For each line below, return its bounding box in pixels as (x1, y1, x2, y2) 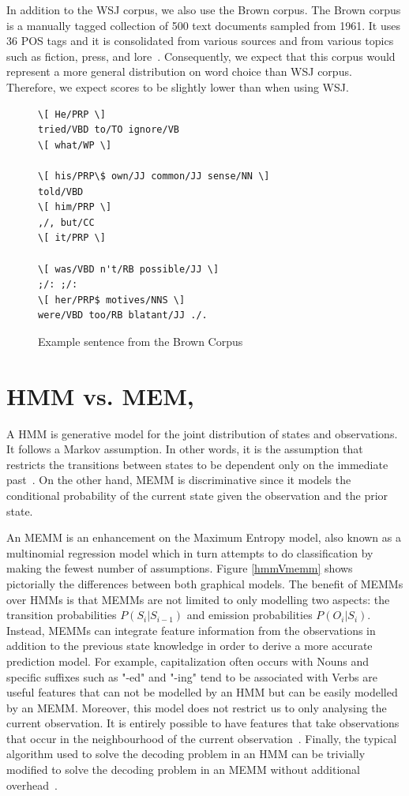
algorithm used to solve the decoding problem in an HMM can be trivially (6, 745, 366, 762)
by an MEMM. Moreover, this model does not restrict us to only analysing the (6, 699, 387, 715)
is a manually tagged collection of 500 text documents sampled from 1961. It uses (6, 17, 400, 33)
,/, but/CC (38, 216, 95, 228)
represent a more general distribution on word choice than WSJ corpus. (6, 63, 352, 80)
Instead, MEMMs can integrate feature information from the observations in (6, 621, 376, 638)
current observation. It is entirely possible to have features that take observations (6, 715, 400, 731)
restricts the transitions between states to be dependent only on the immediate (6, 456, 388, 472)
